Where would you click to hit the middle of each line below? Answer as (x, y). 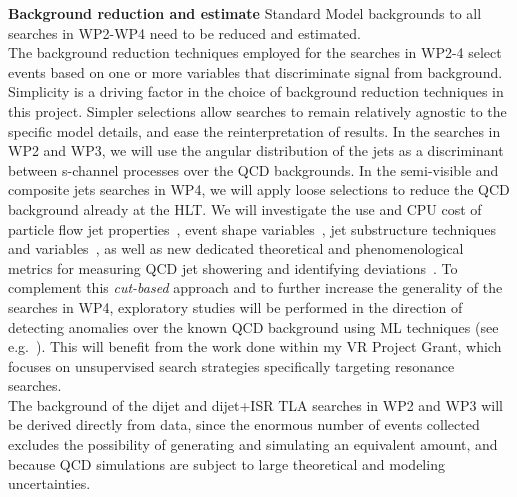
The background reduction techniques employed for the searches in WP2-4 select (255, 52)
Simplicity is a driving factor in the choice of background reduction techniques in (256, 91)
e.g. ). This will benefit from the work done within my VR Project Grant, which (255, 346)
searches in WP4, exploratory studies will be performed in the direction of (235, 306)
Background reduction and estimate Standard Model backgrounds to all (245, 13)
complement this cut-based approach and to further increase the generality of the (255, 287)
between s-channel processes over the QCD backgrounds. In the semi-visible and (253, 169)
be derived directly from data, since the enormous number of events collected (244, 424)
